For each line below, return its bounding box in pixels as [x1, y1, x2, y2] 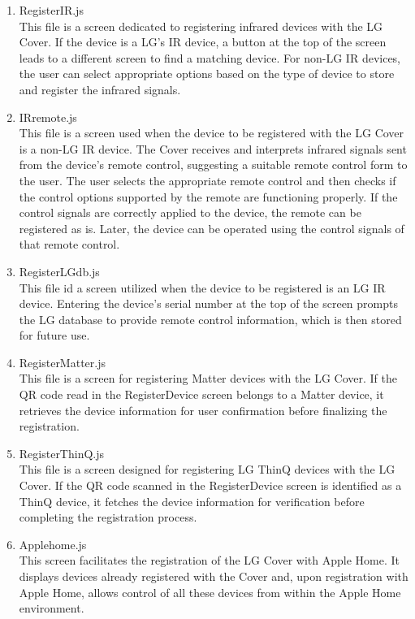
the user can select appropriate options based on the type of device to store [19, 65, 395, 82]
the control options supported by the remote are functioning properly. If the [19, 188, 398, 205]
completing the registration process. [19, 509, 197, 526]
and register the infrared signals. [19, 80, 181, 97]
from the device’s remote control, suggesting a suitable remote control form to [19, 156, 408, 173]
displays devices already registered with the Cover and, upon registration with [19, 568, 409, 584]
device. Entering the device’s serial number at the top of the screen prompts [19, 295, 398, 312]
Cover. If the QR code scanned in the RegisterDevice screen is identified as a [19, 477, 402, 494]
